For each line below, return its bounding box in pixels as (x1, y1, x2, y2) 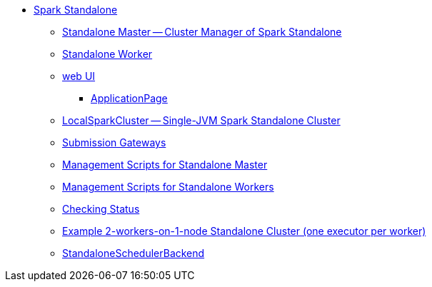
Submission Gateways (62, 136, 166, 148)
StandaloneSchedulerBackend (62, 247, 205, 259)
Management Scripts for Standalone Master (62, 158, 268, 171)
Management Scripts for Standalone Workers (62, 181, 274, 193)
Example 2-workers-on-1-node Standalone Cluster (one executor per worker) (62, 225, 426, 237)
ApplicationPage (91, 92, 168, 104)
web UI (62, 70, 96, 82)
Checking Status (62, 203, 140, 215)
